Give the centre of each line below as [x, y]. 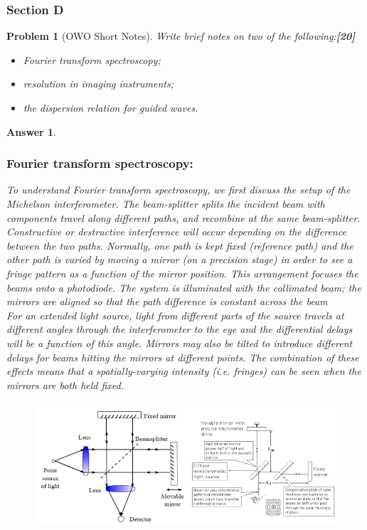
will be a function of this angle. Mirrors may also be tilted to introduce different [180, 343]
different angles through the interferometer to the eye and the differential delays [180, 329]
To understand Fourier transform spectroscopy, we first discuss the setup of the [179, 190]
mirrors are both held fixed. [65, 385]
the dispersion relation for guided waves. [111, 107]
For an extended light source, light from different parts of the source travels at [175, 315]
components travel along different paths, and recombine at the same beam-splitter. [183, 217]
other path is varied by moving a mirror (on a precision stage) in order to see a [180, 259]
